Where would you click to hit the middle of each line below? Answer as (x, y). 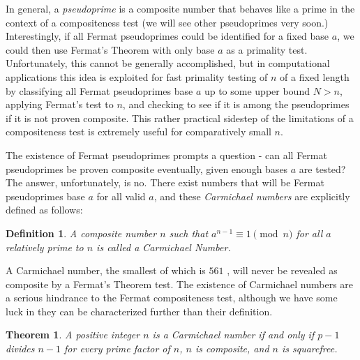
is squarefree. (309, 348)
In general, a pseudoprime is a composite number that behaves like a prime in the (180, 8)
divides (20, 348)
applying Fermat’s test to (60, 104)
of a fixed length (315, 76)
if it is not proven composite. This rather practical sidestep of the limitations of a (180, 118)
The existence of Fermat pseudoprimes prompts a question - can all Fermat (166, 155)
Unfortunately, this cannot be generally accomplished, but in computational (168, 63)
